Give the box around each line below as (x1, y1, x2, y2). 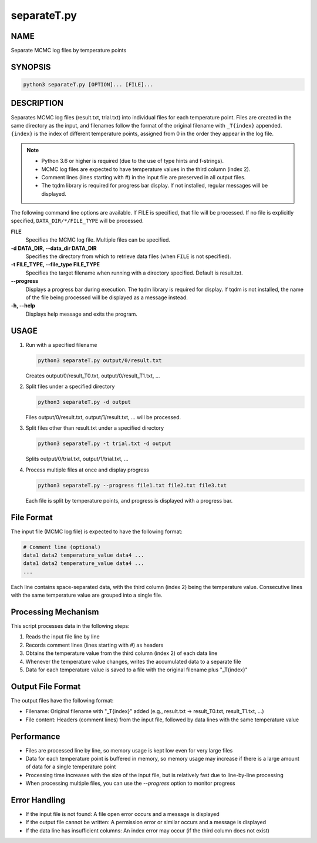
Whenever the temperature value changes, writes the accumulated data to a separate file (25, 658, 241, 665)
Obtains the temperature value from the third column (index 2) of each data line (25, 650, 218, 657)
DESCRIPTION (11, 98, 64, 108)
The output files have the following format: (11, 697, 114, 704)
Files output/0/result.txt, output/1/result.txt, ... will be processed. (25, 414, 181, 420)
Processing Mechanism (11, 607, 99, 617)
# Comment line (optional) (23, 544, 101, 550)
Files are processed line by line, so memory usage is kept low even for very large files (25, 747, 233, 754)
